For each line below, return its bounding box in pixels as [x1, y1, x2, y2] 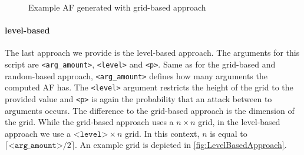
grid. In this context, [124, 127, 200, 139]
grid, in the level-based [198, 116, 280, 128]
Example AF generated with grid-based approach [28, 1, 206, 13]
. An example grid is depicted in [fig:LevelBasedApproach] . [75, 139, 287, 151]
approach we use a [5, 127, 71, 139]
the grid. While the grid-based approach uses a [5, 116, 174, 128]
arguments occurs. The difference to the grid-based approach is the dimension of [5, 104, 295, 116]
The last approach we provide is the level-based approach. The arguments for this [5, 46, 300, 59]
